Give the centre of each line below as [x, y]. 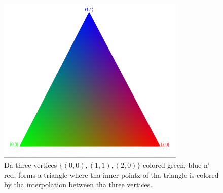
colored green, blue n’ [176, 165]
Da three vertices [31, 165]
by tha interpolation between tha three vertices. [78, 185]
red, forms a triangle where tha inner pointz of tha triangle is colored [111, 175]
